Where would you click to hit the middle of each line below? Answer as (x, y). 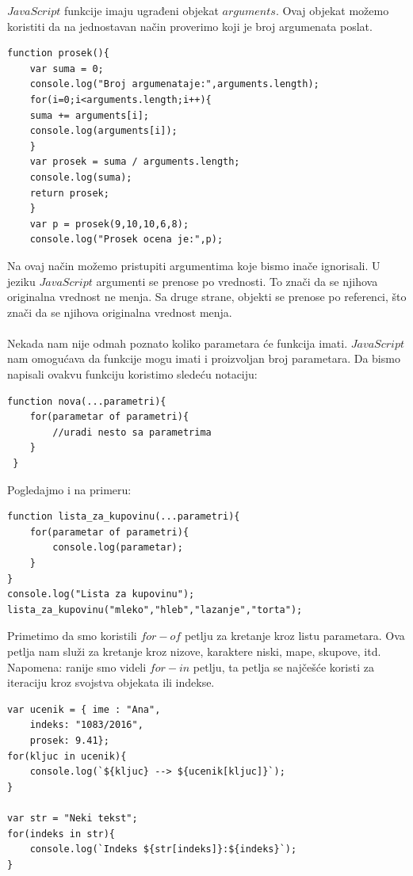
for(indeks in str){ (61, 834)
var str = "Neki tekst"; (73, 818)
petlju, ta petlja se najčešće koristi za (283, 667)
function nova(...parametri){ (87, 401)
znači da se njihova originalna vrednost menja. (120, 312)
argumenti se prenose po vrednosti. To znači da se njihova (237, 281)
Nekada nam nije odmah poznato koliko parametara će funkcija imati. (178, 343)
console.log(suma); (81, 177)
